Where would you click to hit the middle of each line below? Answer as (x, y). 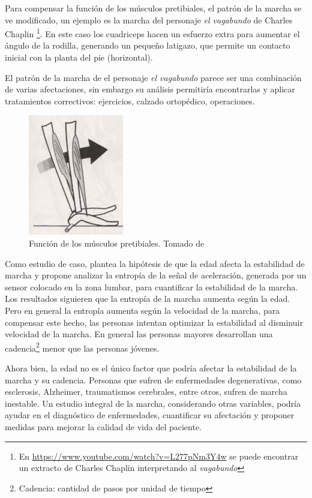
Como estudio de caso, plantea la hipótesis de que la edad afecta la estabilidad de (155, 263)
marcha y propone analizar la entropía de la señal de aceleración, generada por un (156, 275)
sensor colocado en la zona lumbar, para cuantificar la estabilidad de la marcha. (151, 286)
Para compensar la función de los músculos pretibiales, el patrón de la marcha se (153, 8)
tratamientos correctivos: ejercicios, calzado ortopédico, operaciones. (130, 100)
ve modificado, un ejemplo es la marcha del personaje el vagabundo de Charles (149, 19)
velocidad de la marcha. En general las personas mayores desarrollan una (139, 334)
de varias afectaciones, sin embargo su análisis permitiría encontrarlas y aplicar (150, 89)
